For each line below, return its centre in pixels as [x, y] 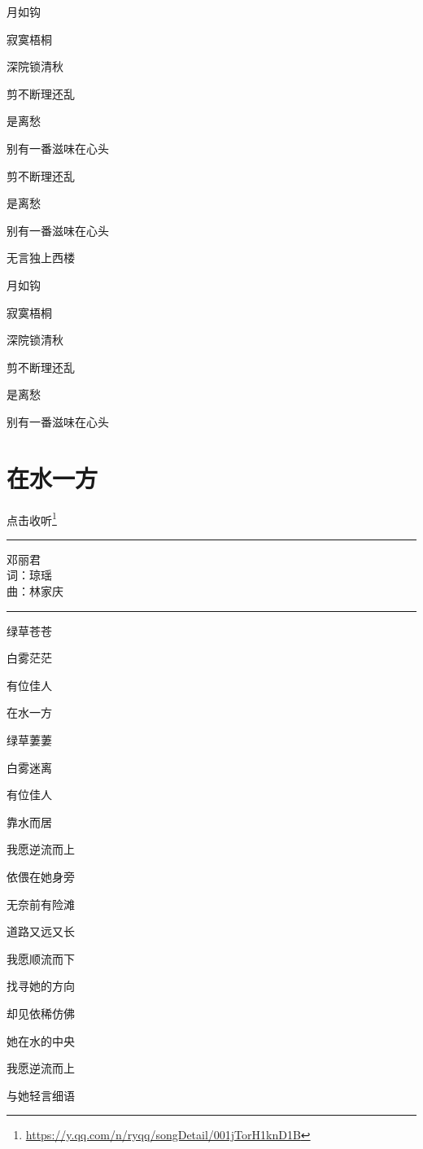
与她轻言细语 [41, 1095]
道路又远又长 [41, 931]
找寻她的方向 [41, 986]
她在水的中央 [41, 1040]
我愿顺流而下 [41, 958]
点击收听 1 [32, 518]
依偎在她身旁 [41, 876]
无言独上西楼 [41, 258]
